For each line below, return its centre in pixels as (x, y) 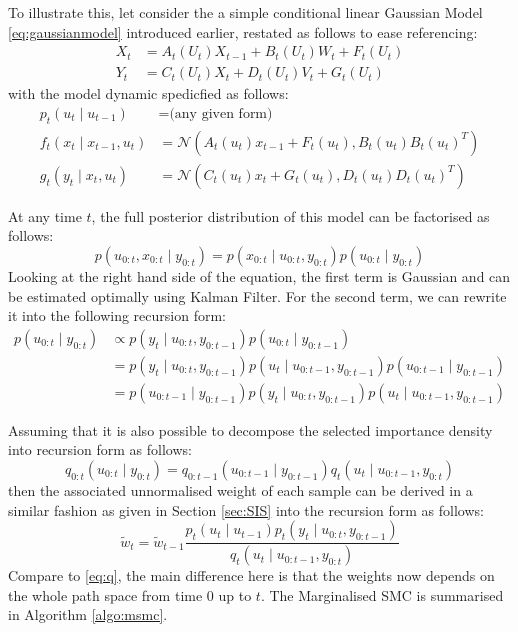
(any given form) (221, 113)
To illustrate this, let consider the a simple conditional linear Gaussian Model (245, 12)
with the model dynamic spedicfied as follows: (148, 93)
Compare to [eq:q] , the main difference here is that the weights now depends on (251, 575)
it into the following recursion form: (117, 315)
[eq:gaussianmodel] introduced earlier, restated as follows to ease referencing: (243, 31)
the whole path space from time (105, 594)
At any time (45, 215)
